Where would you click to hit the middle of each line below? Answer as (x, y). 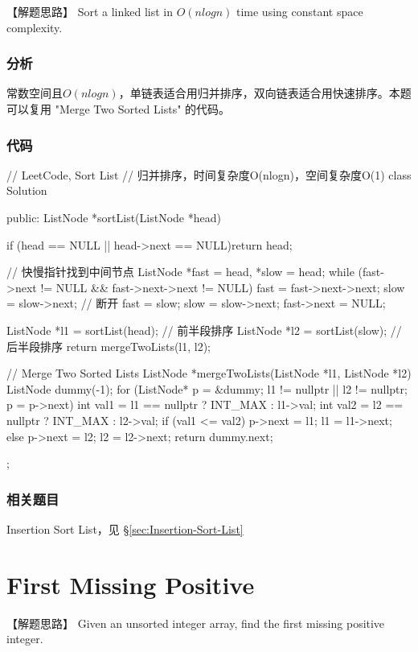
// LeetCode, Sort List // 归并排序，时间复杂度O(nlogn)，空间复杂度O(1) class (209, 174)
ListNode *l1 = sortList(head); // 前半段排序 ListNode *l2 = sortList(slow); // (204, 330)
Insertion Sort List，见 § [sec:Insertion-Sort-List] (125, 528)
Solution (27, 190)
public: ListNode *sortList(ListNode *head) (114, 217)
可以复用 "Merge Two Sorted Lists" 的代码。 (119, 109)
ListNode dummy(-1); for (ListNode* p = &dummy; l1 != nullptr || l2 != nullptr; (207, 388)
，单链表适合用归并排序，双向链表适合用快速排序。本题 (265, 93)
